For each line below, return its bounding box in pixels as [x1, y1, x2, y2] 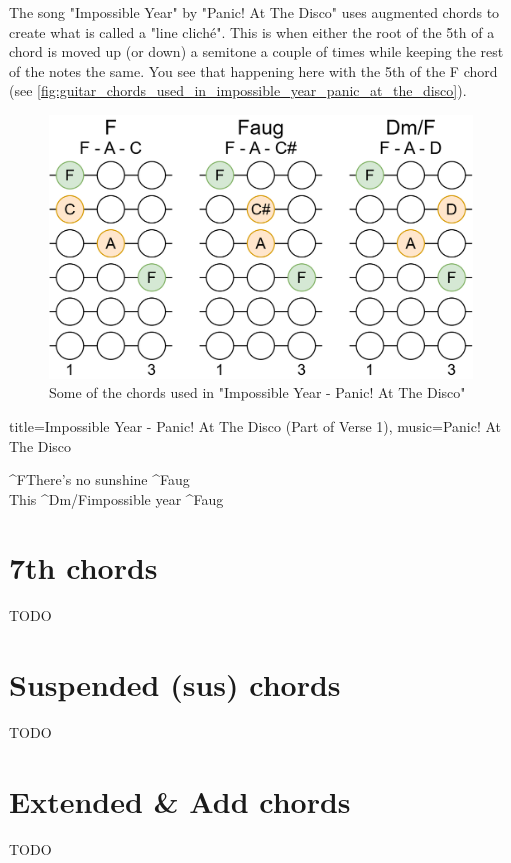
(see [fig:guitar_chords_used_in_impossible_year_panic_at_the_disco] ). [9, 80, 467, 101]
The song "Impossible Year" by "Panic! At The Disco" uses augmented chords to [9, 2, 500, 22]
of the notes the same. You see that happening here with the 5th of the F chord [9, 60, 498, 81]
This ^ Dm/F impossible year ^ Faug [9, 488, 224, 509]
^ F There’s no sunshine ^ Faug [9, 469, 190, 490]
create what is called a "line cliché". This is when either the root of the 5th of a [9, 21, 495, 42]
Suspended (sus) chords [9, 664, 341, 705]
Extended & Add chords [9, 780, 351, 821]
